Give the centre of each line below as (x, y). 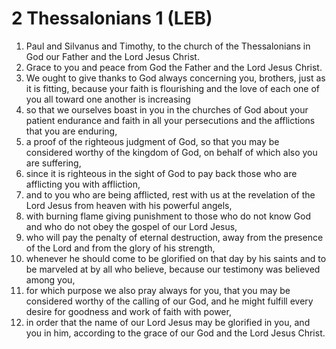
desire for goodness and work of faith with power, (128, 311)
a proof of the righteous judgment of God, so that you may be (152, 141)
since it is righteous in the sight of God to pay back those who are (161, 173)
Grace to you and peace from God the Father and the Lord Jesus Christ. (174, 67)
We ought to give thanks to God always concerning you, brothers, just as (175, 78)
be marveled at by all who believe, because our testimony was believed (173, 269)
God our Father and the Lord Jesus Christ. (112, 56)
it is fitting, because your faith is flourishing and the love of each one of (173, 88)
